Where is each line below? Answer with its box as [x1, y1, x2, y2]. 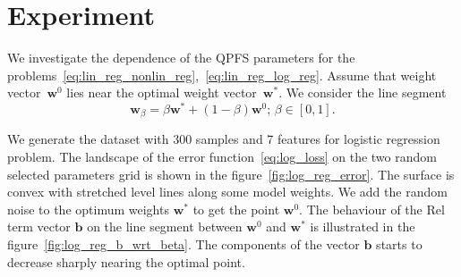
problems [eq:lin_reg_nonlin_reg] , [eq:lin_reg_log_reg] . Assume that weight [7, 65, 437, 84]
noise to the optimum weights [7, 199, 169, 218]
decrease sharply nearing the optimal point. [7, 252, 245, 271]
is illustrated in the [310, 217, 415, 236]
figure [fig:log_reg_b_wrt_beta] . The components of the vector [7, 235, 360, 253]
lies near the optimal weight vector [66, 83, 257, 102]
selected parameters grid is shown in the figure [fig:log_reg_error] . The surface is [7, 164, 455, 183]
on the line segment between [87, 217, 243, 236]
